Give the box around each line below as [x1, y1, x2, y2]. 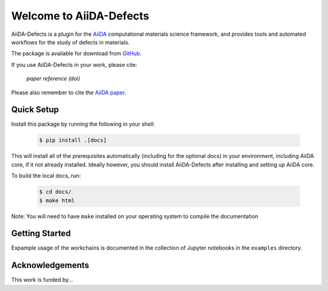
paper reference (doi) [26, 75, 80, 82]
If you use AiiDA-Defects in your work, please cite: [11, 61, 138, 68]
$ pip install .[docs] [39, 137, 107, 144]
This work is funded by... [11, 276, 73, 284]
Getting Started [11, 228, 71, 239]
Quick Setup [11, 104, 59, 115]
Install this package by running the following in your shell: [11, 120, 155, 128]
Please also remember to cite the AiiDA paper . [11, 89, 126, 96]
